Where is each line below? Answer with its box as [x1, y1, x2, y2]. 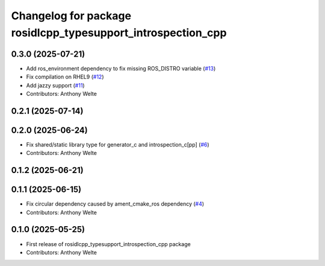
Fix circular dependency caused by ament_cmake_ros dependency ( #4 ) [26, 200, 205, 207]
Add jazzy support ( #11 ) [26, 81, 85, 89]
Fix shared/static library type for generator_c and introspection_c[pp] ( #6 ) [26, 141, 210, 148]
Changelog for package [11, 9, 132, 22]
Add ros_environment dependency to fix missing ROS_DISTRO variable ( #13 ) [26, 65, 216, 72]
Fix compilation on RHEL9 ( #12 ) [26, 73, 104, 81]
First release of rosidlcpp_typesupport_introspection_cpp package [26, 240, 191, 247]
